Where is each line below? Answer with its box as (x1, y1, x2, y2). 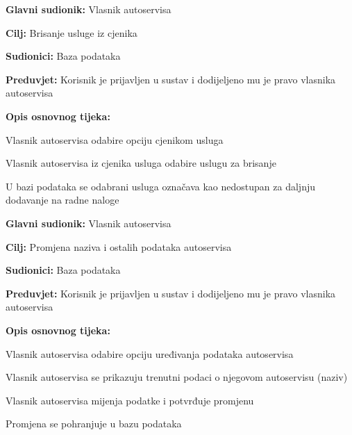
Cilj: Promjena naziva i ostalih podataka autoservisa (6, 239, 232, 254)
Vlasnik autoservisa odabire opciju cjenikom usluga (6, 132, 224, 147)
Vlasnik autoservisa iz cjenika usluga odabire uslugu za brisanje (6, 156, 276, 170)
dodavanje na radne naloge (6, 192, 119, 207)
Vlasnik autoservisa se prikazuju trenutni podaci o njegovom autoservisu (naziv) (6, 370, 348, 384)
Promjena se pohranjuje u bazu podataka (6, 416, 182, 431)
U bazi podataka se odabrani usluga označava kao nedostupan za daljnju (6, 179, 315, 193)
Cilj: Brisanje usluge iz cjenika (6, 25, 137, 40)
